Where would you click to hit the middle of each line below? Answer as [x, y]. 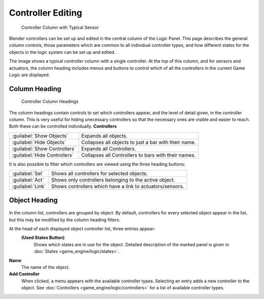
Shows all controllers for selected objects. [99, 174]
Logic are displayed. [29, 75]
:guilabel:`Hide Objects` [39, 142]
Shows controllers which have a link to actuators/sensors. [118, 186]
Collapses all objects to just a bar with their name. [139, 142]
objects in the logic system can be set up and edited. [62, 52]
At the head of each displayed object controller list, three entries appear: [82, 229]
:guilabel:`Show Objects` [40, 136]
